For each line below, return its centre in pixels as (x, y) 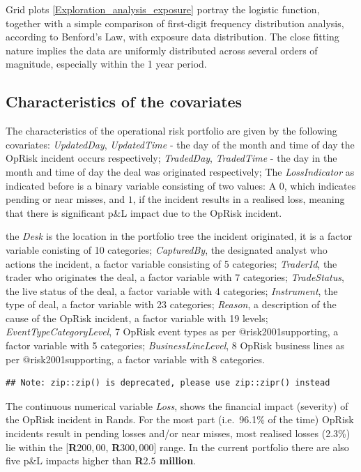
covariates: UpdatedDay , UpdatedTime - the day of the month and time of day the (180, 144)
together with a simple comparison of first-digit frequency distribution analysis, (175, 23)
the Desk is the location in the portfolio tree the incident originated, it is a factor (179, 236)
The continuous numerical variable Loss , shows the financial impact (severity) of (177, 405)
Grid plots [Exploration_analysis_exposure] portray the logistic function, (163, 9)
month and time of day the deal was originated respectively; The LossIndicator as (180, 171)
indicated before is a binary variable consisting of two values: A (141, 185)
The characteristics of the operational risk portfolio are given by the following (171, 131)
